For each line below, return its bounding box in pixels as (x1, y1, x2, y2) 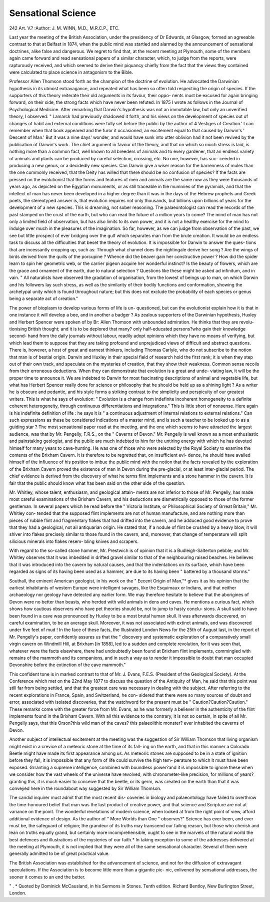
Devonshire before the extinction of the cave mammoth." (9, 662, 126, 668)
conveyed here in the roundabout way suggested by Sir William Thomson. (9, 785, 162, 791)
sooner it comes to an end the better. (9, 874, 85, 880)
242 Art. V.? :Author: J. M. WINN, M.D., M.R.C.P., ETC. (9, 25, 120, 31)
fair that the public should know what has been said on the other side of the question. (9, 480, 185, 486)
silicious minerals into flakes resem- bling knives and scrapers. (9, 538, 139, 544)
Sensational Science (9, 8, 96, 19)
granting (9, 778, 27, 784)
